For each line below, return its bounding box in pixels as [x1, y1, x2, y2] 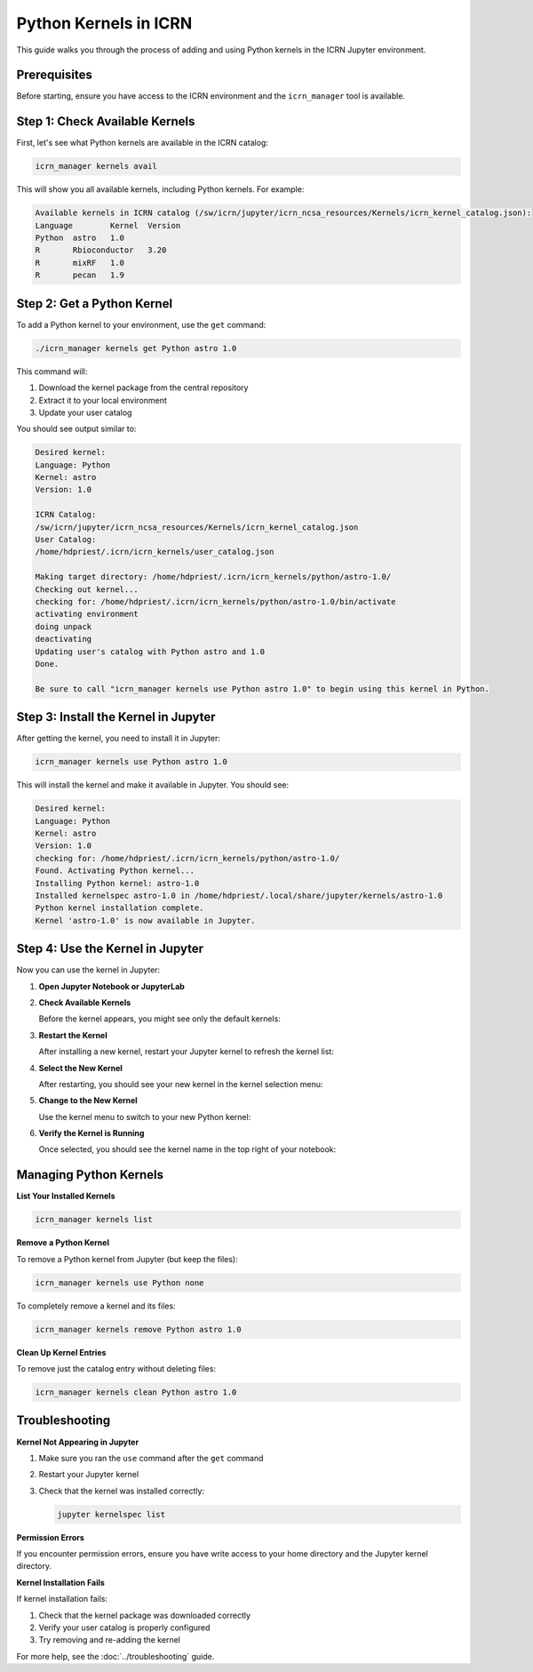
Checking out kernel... [35, 584, 139, 595]
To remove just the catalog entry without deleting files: [16, 1364, 217, 1374]
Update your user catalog [38, 407, 132, 418]
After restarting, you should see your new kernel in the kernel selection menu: [38, 1078, 323, 1089]
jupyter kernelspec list [57, 1509, 166, 1519]
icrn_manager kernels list [35, 1214, 153, 1225]
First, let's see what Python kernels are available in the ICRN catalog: [16, 138, 268, 148]
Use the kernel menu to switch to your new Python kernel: [38, 1111, 251, 1122]
